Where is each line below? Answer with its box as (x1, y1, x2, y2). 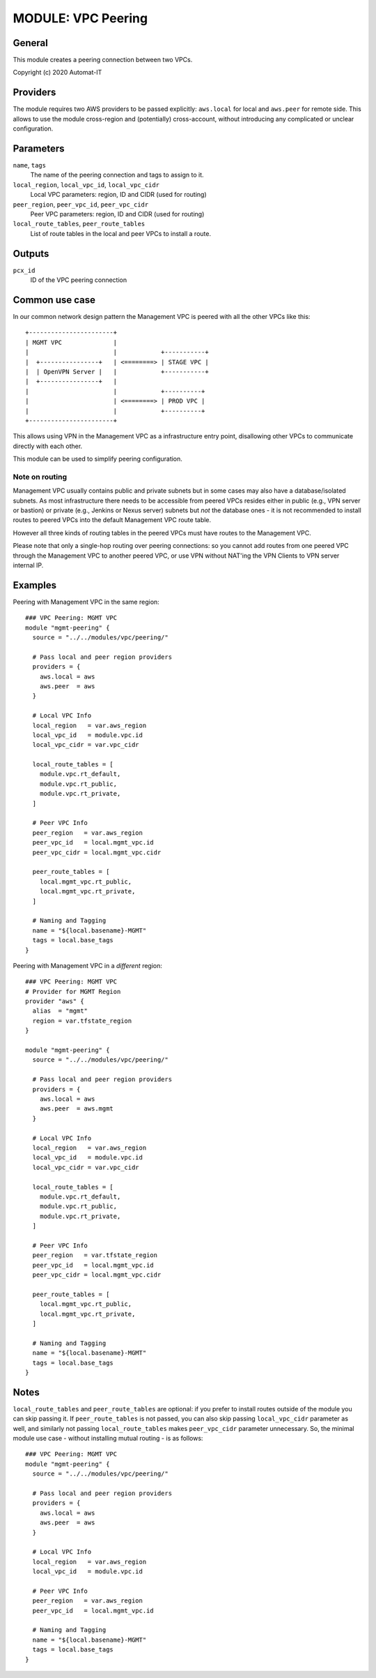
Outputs (13, 248, 49, 260)
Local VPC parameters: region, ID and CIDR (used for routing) (30, 191, 207, 199)
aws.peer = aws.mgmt (39, 1105, 114, 1113)
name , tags (13, 161, 47, 170)
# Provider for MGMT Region (25, 988, 121, 995)
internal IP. (13, 560, 44, 569)
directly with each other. (13, 442, 83, 450)
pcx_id (13, 266, 36, 274)
